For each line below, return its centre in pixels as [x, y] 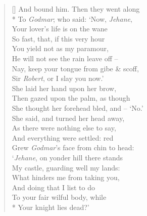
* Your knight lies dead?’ [51, 207]
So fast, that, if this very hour [58, 38]
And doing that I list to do [54, 187]
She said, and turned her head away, [68, 118]
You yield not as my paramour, [60, 48]
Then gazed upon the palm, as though [71, 98]
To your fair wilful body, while [59, 197]
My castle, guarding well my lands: [66, 167]
